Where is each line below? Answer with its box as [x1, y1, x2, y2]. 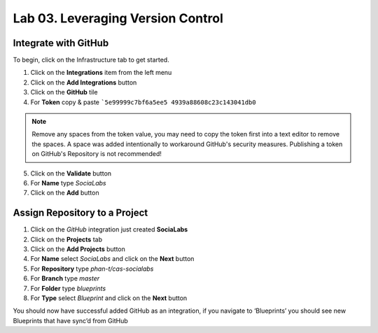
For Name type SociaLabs [30, 178, 106, 187]
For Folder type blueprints [30, 284, 106, 292]
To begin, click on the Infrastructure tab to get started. [13, 56, 169, 64]
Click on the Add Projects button [30, 245, 126, 253]
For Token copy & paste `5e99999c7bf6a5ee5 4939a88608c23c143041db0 [30, 98, 256, 106]
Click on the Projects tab [30, 235, 103, 243]
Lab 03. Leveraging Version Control [13, 10, 223, 26]
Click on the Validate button [30, 169, 112, 178]
